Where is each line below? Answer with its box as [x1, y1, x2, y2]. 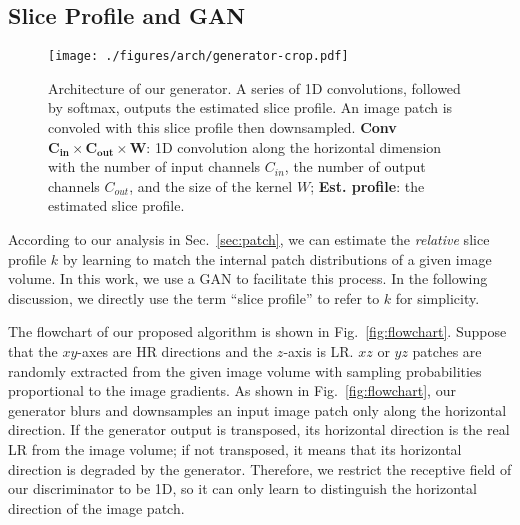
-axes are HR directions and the [77, 340, 273, 361]
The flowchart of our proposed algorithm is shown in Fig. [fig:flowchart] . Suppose [8, 321, 507, 342]
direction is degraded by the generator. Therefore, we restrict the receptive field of [8, 458, 512, 479]
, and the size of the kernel [129, 175, 293, 196]
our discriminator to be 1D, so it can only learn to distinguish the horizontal [8, 478, 477, 499]
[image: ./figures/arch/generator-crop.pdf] [48, 49, 349, 64]
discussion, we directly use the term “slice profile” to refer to [8, 287, 380, 308]
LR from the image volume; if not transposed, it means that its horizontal [8, 438, 462, 459]
